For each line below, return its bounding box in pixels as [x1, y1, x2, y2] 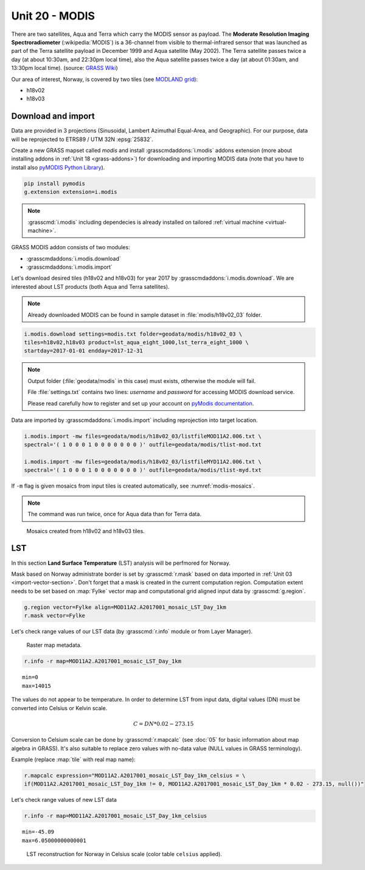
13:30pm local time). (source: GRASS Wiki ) [11, 64, 118, 72]
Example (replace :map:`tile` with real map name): [11, 756, 136, 763]
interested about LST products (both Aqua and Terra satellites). [11, 283, 170, 290]
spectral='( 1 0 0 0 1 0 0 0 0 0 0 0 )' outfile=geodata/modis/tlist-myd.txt [24, 467, 262, 474]
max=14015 [22, 682, 51, 689]
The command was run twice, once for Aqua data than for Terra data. [27, 511, 202, 518]
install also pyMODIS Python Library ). [11, 164, 105, 171]
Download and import [11, 111, 95, 122]
